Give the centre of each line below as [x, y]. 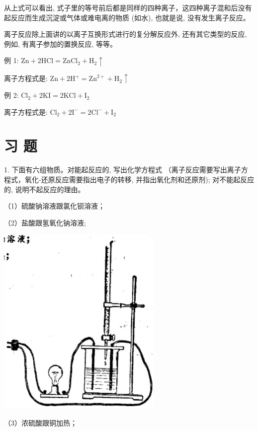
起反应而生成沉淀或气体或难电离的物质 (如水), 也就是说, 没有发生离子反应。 [127, 17]
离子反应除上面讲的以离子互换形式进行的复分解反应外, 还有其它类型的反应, [126, 34]
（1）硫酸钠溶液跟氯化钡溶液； [54, 206]
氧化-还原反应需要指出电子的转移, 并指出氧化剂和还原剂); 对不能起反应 [139, 179]
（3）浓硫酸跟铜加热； [41, 422]
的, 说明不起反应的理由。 [44, 189]
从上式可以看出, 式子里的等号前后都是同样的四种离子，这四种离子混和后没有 [128, 7]
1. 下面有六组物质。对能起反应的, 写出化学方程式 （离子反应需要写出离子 [123, 170]
